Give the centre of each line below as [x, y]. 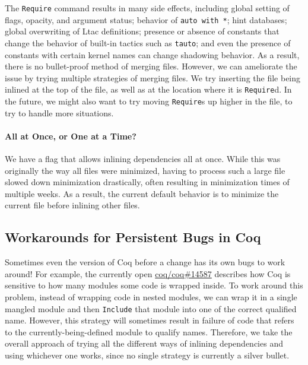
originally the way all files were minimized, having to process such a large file [145, 170]
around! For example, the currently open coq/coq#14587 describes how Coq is [148, 273]
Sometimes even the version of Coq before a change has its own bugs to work [145, 262]
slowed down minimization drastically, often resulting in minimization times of [147, 182]
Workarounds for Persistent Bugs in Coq [133, 237]
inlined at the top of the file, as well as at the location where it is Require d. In [148, 89]
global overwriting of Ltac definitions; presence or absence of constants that [142, 31]
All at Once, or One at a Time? [71, 136]
